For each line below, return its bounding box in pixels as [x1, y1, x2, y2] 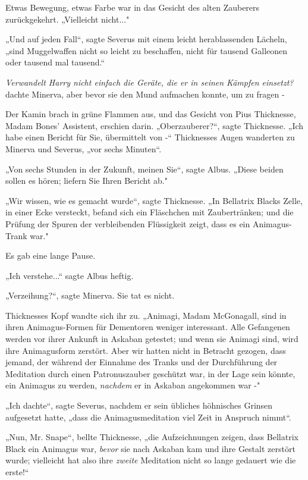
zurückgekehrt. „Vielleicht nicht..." [5, 12, 130, 25]
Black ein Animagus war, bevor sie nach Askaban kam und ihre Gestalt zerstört [5, 442, 296, 454]
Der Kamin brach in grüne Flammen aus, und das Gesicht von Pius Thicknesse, [5, 108, 296, 120]
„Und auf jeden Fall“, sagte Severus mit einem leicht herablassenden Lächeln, [5, 33, 287, 45]
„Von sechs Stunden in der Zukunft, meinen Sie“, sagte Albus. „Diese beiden [5, 162, 284, 175]
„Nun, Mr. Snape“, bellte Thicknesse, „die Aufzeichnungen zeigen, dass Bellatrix [5, 431, 298, 443]
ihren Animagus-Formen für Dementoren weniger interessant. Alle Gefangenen [5, 321, 290, 333]
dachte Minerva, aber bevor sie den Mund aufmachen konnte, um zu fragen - [5, 87, 285, 100]
